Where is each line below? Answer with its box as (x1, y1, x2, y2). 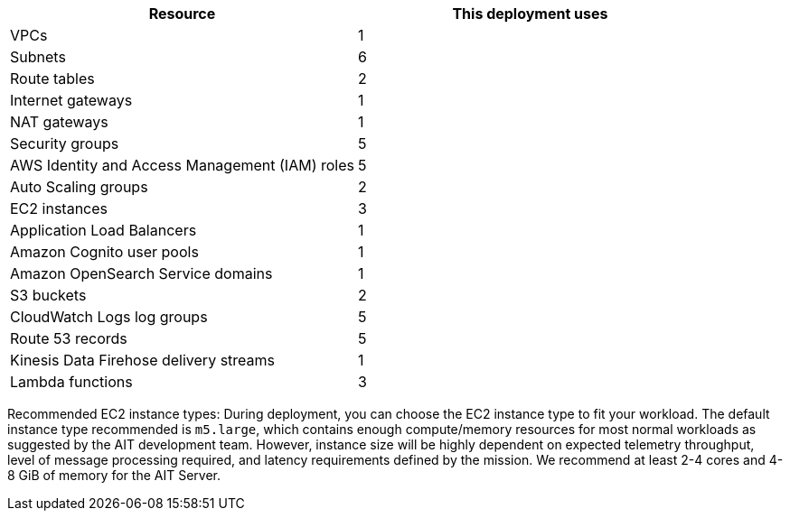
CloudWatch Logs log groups (10, 308, 208, 326)
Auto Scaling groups (10, 178, 148, 196)
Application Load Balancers (10, 221, 197, 239)
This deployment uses (452, 5, 608, 23)
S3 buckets (10, 286, 87, 304)
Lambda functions (10, 373, 133, 391)
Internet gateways (10, 91, 133, 109)
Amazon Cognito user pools (10, 243, 199, 261)
